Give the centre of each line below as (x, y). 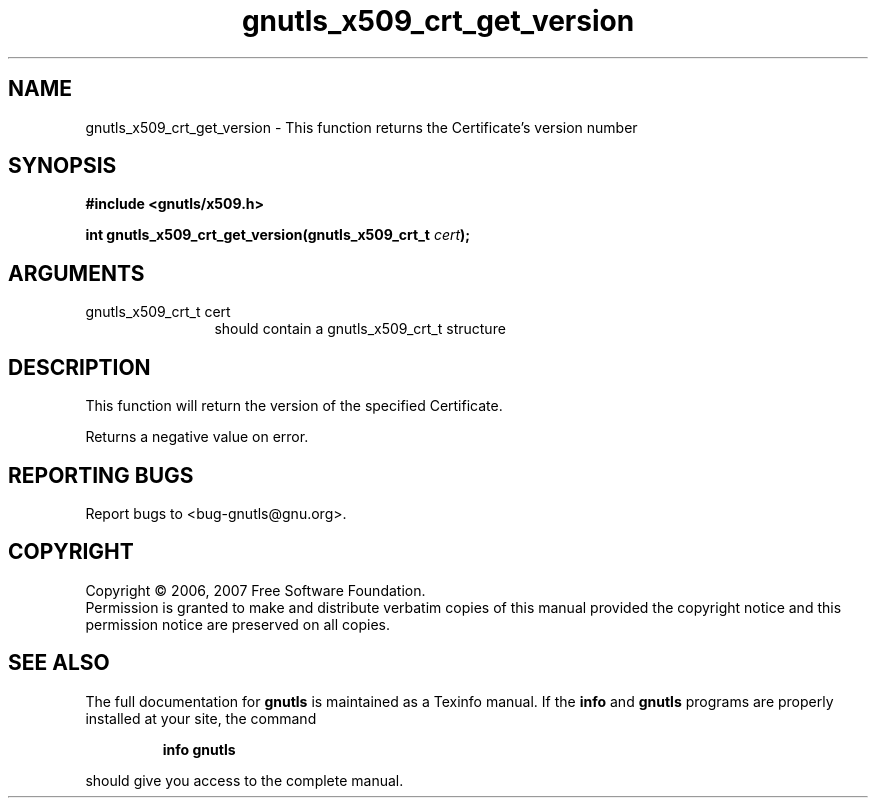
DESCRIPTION (79, 367)
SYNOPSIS (62, 166)
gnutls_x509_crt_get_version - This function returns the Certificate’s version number (361, 127)
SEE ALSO (59, 663)
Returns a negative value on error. (197, 437)
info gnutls (199, 749)
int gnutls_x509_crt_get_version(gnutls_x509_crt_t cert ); (278, 235)
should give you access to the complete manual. (244, 780)
